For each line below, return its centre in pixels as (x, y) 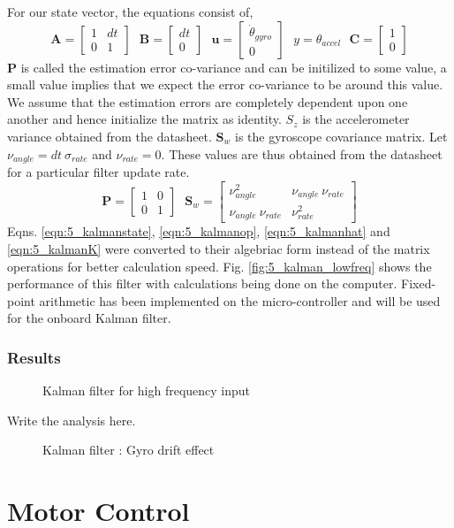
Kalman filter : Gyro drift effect (129, 450)
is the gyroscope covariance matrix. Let (341, 136)
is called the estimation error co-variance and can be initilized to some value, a (234, 67)
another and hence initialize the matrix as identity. (144, 119)
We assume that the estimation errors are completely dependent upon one (208, 101)
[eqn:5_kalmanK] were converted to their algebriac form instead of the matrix (219, 249)
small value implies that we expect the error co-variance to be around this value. (225, 84)
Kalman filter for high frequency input (147, 390)
